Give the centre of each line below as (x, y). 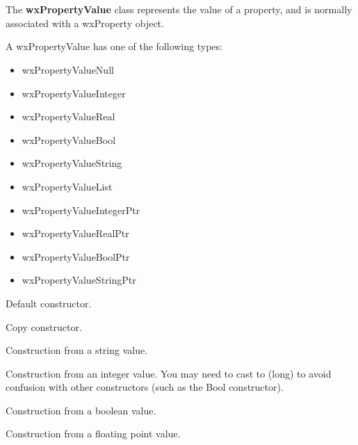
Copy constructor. (44, 326)
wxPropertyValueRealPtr (75, 233)
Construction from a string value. (77, 350)
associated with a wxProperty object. (85, 23)
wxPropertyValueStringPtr (79, 280)
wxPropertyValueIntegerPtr (81, 210)
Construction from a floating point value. (93, 434)
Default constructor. (49, 303)
